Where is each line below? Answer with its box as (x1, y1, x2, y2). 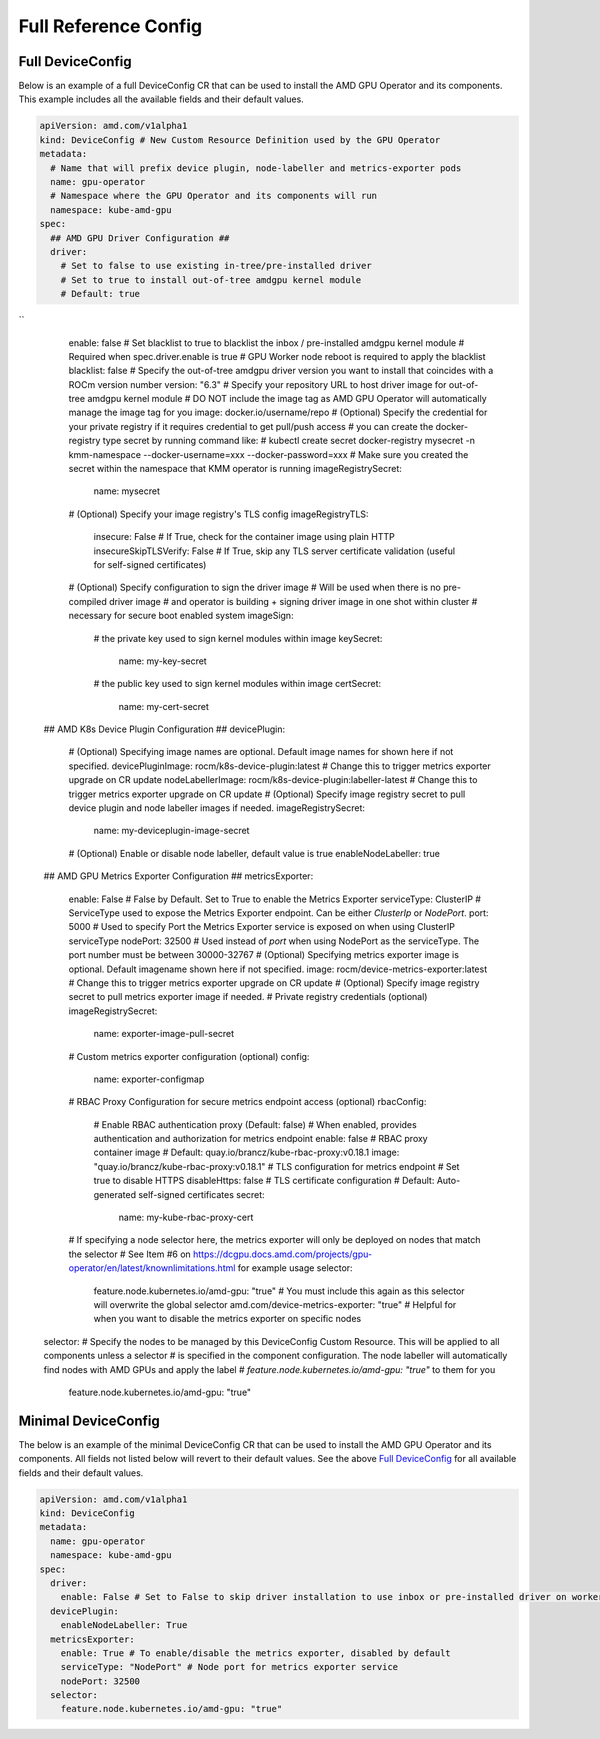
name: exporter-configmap (93, 1073, 205, 1085)
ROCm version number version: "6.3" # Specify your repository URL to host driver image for (68, 378, 447, 390)
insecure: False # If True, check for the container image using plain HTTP (93, 531, 395, 543)
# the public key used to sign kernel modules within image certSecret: (93, 678, 382, 690)
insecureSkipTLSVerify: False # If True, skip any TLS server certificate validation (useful (93, 545, 455, 557)
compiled (68, 595, 107, 607)
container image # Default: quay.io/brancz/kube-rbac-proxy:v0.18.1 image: (93, 1146, 400, 1159)
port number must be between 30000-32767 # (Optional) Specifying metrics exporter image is (68, 949, 460, 961)
